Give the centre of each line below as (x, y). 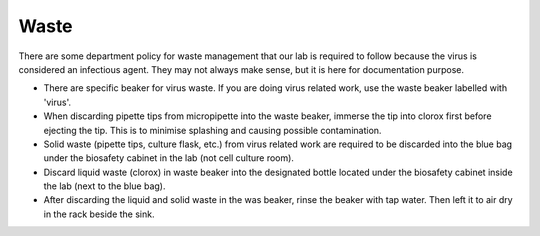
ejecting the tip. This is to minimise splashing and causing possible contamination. (212, 130)
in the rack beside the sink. (99, 214)
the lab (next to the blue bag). (104, 186)
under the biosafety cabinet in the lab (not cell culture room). (169, 158)
